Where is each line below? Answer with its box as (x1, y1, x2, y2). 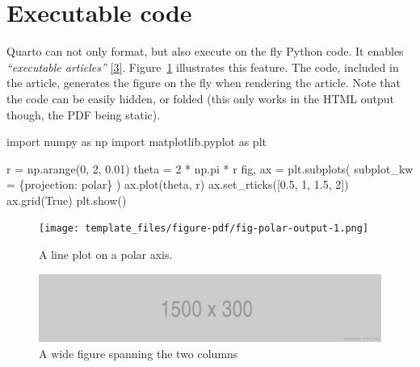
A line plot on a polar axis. (39, 246, 173, 263)
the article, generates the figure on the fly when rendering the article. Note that (6, 74, 401, 91)
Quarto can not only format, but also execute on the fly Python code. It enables (6, 43, 404, 60)
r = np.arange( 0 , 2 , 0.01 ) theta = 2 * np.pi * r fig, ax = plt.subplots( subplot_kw (6, 160, 414, 177)
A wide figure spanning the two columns (39, 344, 238, 361)
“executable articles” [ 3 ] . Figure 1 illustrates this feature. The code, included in (6, 58, 399, 75)
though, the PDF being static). (6, 106, 161, 123)
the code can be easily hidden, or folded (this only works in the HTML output (6, 90, 395, 106)
